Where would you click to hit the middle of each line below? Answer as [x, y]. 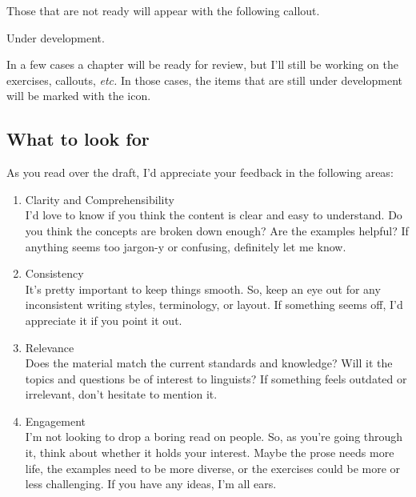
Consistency [54, 273]
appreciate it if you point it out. [104, 320]
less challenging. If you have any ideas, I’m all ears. [151, 484]
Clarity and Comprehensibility [100, 199]
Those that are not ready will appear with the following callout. [163, 10]
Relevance [50, 347]
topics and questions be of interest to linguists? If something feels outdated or [216, 378]
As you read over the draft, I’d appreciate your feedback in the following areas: [200, 172]
